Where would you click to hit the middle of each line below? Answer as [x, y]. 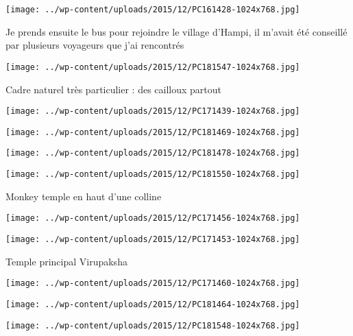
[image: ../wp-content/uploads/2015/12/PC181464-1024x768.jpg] [153, 304]
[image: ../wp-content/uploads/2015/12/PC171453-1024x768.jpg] [153, 239]
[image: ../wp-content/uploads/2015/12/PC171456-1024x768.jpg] [153, 218]
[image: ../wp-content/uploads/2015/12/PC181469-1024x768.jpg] [153, 132]
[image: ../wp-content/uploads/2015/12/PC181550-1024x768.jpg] [153, 175]
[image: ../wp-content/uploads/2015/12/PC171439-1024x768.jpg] [153, 111]
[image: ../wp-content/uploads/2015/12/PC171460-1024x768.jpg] [153, 284]
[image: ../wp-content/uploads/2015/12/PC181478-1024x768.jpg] [153, 153]
